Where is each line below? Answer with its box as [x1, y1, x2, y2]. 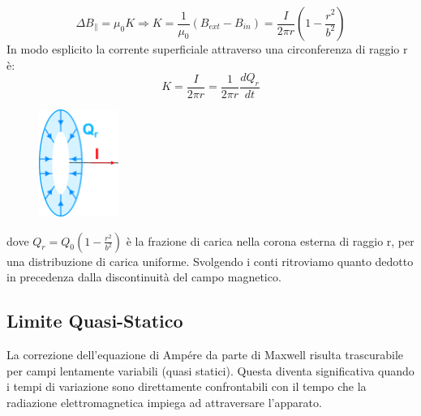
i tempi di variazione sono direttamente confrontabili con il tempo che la [6, 378, 367, 395]
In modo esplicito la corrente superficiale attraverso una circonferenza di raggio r [6, 41, 408, 57]
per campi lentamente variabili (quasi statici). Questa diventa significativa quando [6, 362, 415, 379]
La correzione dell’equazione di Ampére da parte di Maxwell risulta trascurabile [6, 345, 404, 362]
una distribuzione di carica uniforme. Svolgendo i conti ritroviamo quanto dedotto [6, 252, 414, 269]
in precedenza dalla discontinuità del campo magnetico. [6, 268, 281, 285]
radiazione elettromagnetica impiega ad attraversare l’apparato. [6, 393, 322, 410]
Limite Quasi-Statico [6, 308, 183, 333]
